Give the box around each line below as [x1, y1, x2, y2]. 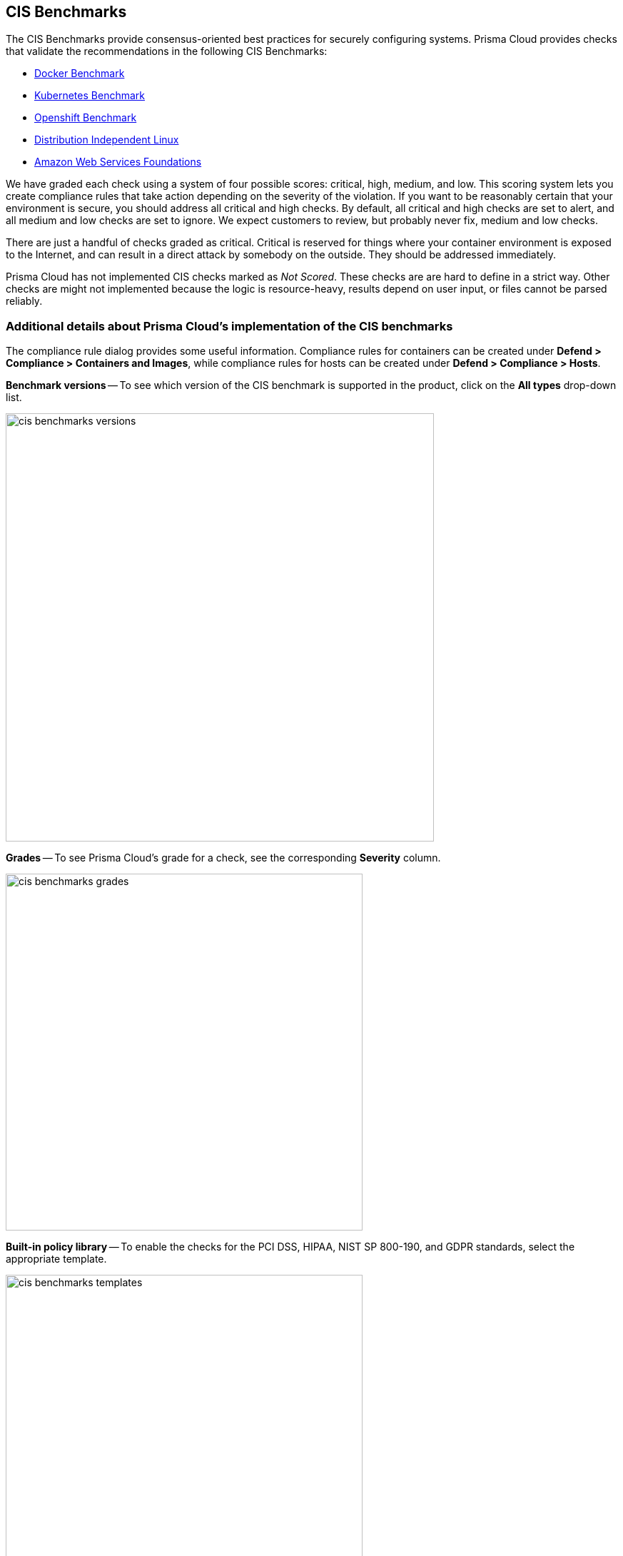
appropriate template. [6, 1253, 107, 1265]
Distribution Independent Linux [34, 133, 179, 146]
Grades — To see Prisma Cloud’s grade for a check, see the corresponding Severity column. [6, 852, 441, 864]
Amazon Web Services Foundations [34, 156, 202, 168]
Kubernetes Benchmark [34, 89, 145, 102]
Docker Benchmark [34, 67, 125, 80]
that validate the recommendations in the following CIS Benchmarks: [6, 45, 328, 58]
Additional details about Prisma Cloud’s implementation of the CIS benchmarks [6, 318, 453, 333]
